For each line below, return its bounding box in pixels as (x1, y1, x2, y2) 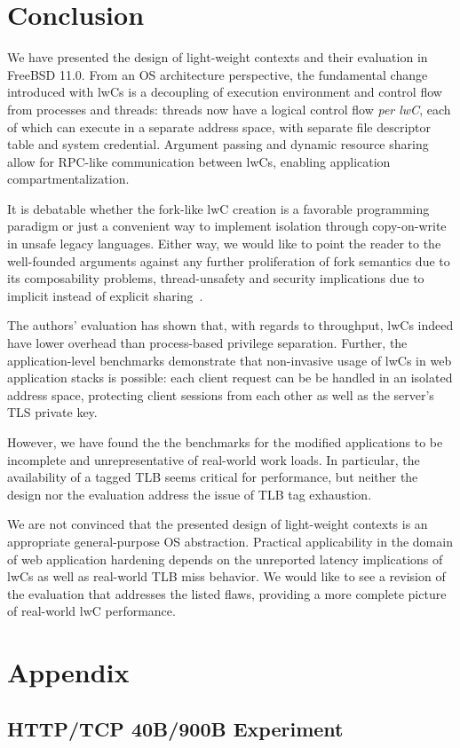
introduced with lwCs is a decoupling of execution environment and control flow (7, 83, 442, 101)
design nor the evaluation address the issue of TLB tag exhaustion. (7, 484, 372, 503)
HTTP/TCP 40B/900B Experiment (7, 714, 344, 742)
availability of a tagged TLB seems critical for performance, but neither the (7, 468, 418, 486)
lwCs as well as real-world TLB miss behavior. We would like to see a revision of (7, 567, 446, 586)
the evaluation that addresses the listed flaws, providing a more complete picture (7, 584, 447, 602)
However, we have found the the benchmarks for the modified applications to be (7, 433, 443, 451)
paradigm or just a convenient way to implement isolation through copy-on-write (7, 217, 447, 235)
